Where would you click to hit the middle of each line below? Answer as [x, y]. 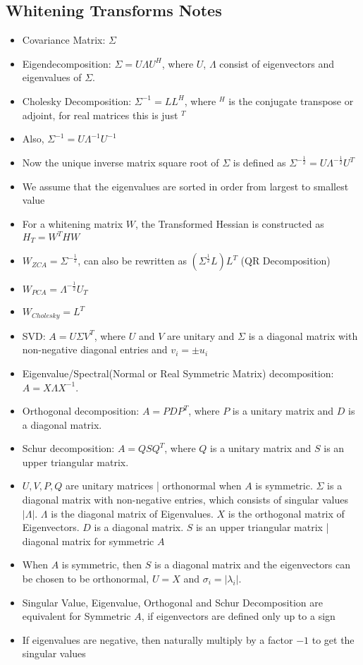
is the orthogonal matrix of [286, 513]
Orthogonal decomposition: [81, 411]
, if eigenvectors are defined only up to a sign [238, 616]
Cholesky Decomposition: [77, 100]
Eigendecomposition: [67, 63]
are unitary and [201, 335]
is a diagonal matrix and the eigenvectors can [252, 565]
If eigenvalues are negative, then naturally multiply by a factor [158, 639]
